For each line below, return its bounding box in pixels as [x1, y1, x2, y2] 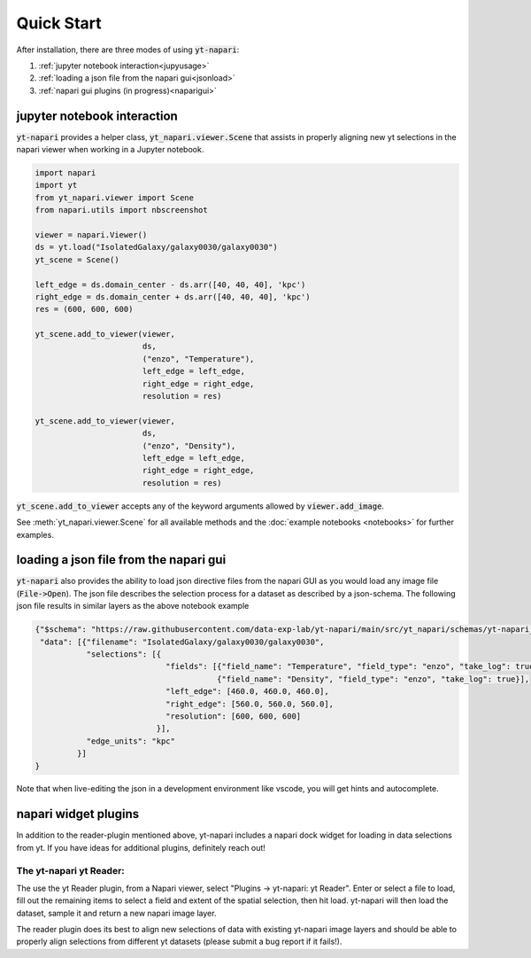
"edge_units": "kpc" [86, 736, 176, 746]
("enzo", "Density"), [142, 440, 236, 451]
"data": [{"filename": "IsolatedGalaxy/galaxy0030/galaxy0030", [40, 636, 325, 647]
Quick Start [16, 13, 102, 33]
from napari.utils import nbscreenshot [35, 205, 208, 215]
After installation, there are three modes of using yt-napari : [16, 44, 240, 55]
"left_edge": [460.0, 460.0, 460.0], [165, 687, 329, 697]
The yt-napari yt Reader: [16, 864, 126, 876]
